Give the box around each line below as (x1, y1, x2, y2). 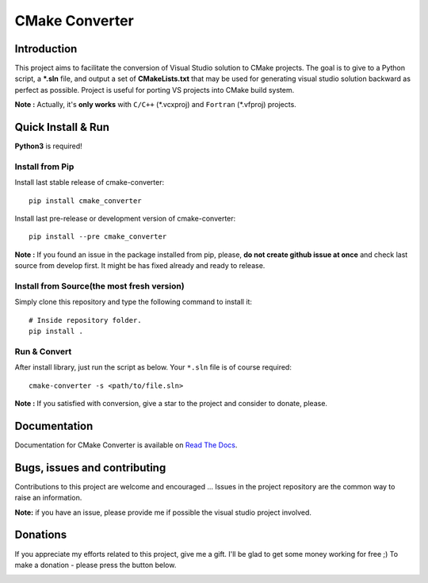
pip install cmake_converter (29, 196, 142, 205)
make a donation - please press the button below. (14, 560, 177, 570)
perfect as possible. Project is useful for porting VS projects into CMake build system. (14, 85, 295, 94)
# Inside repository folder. (29, 316, 142, 324)
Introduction (14, 42, 78, 56)
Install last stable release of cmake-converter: (14, 178, 165, 187)
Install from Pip (14, 161, 75, 172)
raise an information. (14, 493, 82, 503)
